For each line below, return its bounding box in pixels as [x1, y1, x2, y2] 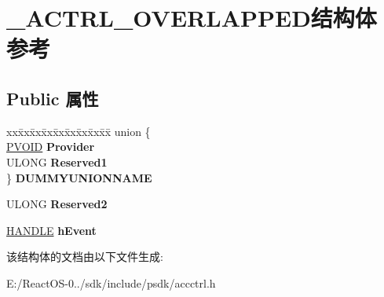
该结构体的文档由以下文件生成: [6, 248, 163, 265]
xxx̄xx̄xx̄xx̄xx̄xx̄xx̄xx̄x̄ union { [6, 123, 151, 139]
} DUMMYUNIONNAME [6, 169, 152, 185]
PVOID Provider [6, 138, 95, 155]
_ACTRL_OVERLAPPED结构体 [6, 2, 377, 34]
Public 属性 [6, 86, 99, 110]
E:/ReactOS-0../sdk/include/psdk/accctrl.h [6, 274, 216, 291]
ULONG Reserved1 [6, 153, 108, 170]
